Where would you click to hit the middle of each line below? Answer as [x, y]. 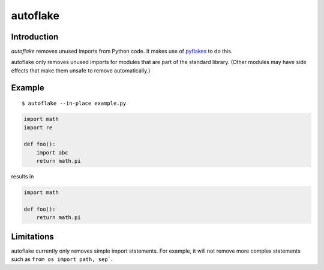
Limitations [32, 236]
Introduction [35, 37]
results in [22, 177]
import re [38, 128]
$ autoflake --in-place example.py [74, 104]
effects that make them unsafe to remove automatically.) [81, 70]
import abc [52, 152]
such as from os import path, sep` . [62, 259]
